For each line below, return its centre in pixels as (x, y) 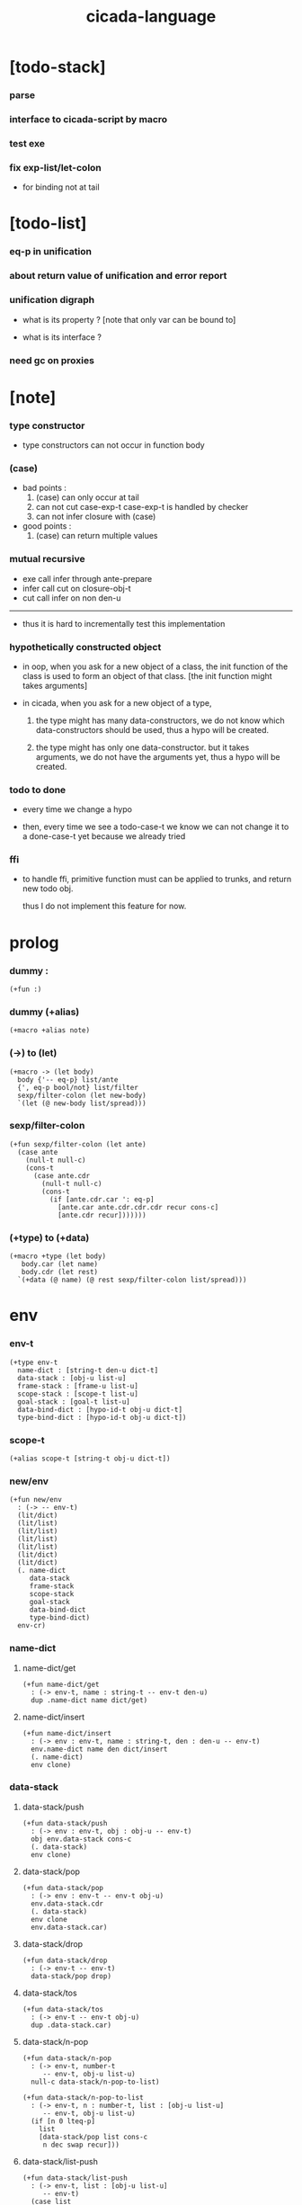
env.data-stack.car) (69, 1927)
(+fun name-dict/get (61, 1684)
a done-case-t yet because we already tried (104, 836)
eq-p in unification (51, 252)
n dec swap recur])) (81, 2145)
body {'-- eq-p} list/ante (68, 1080)
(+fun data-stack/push (65, 1823)
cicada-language (151, 17)
